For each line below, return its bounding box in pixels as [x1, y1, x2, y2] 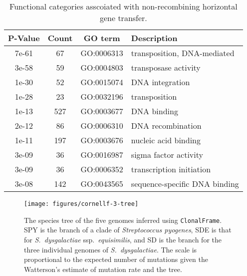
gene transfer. [99, 12, 147, 24]
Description [131, 32, 178, 44]
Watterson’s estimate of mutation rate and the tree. [24, 263, 182, 274]
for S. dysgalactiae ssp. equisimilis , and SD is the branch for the [24, 234, 222, 244]
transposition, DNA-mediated [131, 47, 235, 59]
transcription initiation [131, 163, 211, 175]
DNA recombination [131, 120, 202, 131]
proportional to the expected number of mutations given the [24, 254, 208, 264]
